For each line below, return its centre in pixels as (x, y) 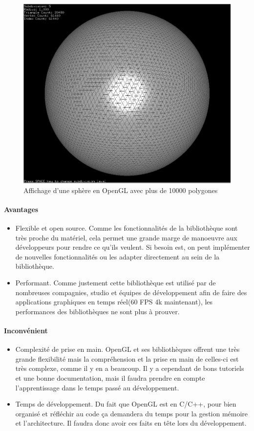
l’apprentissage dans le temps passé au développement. (97, 387)
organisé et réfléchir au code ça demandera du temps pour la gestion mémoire (132, 413)
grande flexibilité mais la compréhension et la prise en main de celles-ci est (127, 358)
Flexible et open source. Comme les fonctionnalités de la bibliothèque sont (127, 228)
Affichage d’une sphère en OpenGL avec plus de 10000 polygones (121, 190)
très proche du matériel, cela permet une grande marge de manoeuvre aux (126, 237)
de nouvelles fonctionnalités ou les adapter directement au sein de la (117, 256)
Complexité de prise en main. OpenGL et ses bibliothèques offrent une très (127, 349)
